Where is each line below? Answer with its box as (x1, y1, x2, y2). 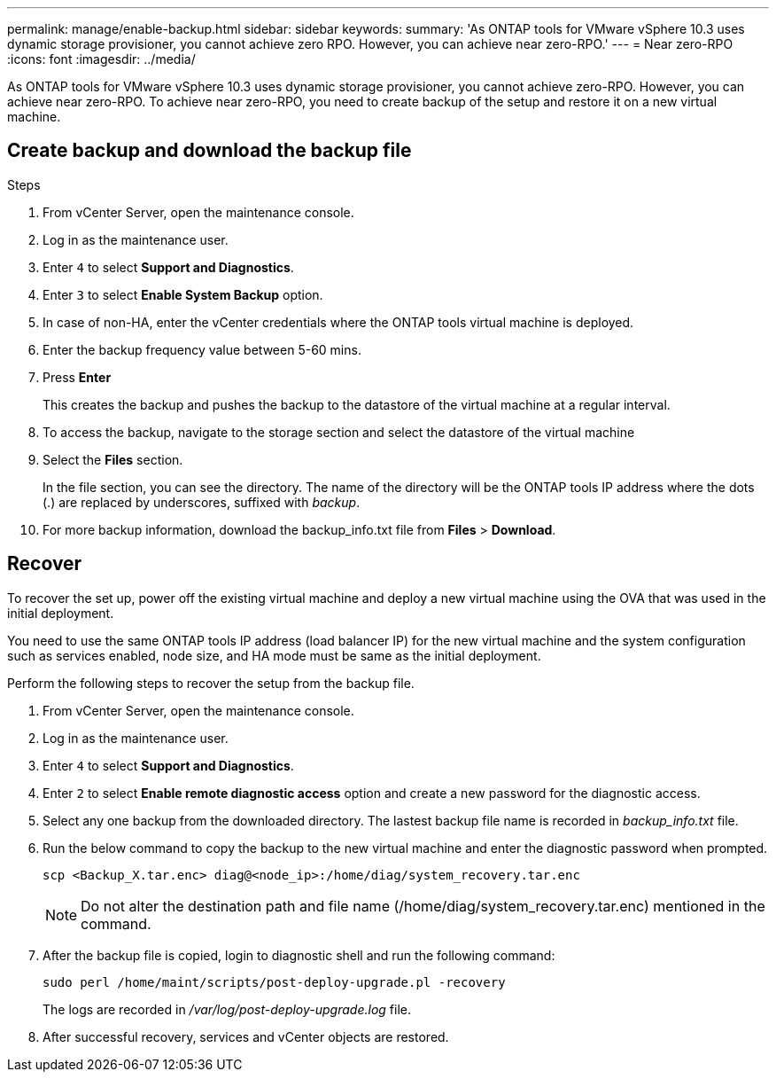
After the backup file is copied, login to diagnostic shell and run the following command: (43, 947, 555, 963)
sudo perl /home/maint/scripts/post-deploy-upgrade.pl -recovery (43, 974, 506, 989)
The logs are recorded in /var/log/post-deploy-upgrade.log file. (43, 1001, 411, 1017)
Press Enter (43, 369, 112, 385)
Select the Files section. (43, 451, 183, 467)
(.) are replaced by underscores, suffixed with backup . (43, 494, 361, 510)
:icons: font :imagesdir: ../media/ (7, 51, 196, 66)
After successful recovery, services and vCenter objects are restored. (43, 1028, 449, 1044)
